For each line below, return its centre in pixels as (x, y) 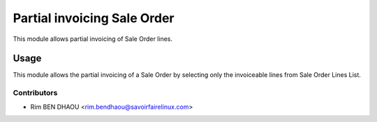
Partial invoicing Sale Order (94, 18)
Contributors (35, 93)
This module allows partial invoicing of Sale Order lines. (93, 39)
